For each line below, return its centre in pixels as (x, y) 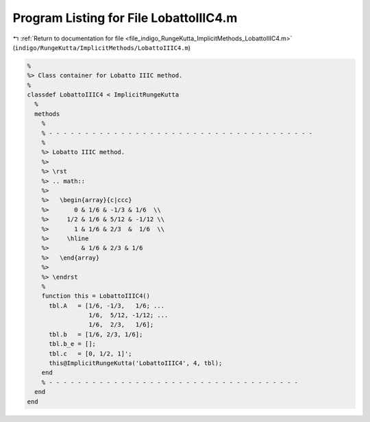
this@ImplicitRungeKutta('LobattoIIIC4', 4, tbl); (136, 363)
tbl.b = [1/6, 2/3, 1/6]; (96, 334)
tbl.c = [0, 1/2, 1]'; (91, 353)
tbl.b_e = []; (72, 344)
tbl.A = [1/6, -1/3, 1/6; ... (107, 306)
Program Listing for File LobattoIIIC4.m (125, 18)
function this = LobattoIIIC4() (96, 296)
